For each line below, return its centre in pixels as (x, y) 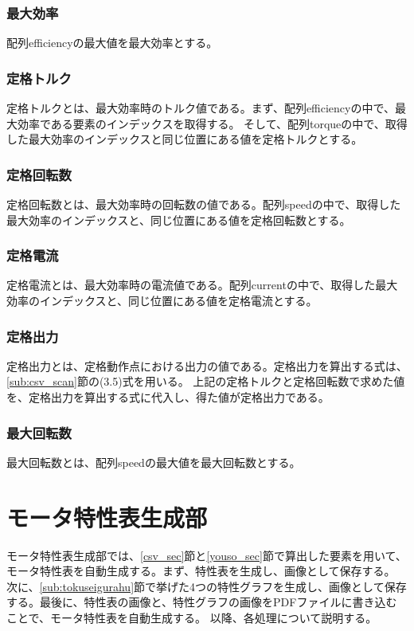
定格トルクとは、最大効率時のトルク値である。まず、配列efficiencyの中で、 (201, 108)
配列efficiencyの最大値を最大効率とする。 (112, 43)
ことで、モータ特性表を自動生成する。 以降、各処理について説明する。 (192, 617)
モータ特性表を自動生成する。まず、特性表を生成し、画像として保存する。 (201, 571)
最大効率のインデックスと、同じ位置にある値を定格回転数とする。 (179, 219)
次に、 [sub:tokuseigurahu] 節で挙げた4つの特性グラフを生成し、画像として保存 (207, 586)
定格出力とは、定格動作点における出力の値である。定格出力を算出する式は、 (207, 365)
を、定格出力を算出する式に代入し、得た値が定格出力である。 (168, 397)
